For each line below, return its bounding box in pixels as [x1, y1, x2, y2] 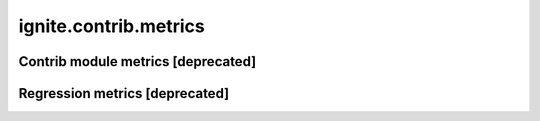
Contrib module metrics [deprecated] [18, 53, 257, 70]
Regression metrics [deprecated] [18, 85, 230, 102]
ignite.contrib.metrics [18, 15, 205, 37]
